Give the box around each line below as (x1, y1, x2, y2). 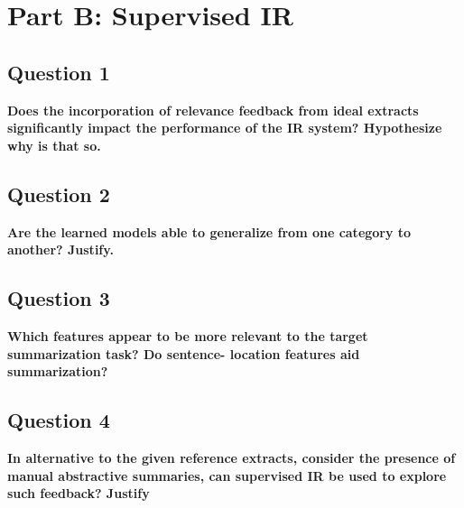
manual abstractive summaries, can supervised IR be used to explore (7, 466, 447, 485)
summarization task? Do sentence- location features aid (7, 344, 360, 363)
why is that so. (7, 135, 101, 154)
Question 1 (7, 58, 110, 86)
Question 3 (7, 284, 110, 312)
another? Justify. (7, 240, 114, 259)
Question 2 (7, 180, 110, 208)
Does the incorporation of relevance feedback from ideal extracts (7, 100, 419, 119)
